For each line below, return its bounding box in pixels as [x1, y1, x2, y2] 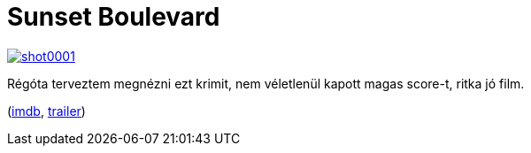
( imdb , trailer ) [7, 103, 86, 119]
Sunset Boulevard [7, 2, 220, 32]
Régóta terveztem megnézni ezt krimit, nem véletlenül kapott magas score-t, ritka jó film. [7, 75, 525, 91]
